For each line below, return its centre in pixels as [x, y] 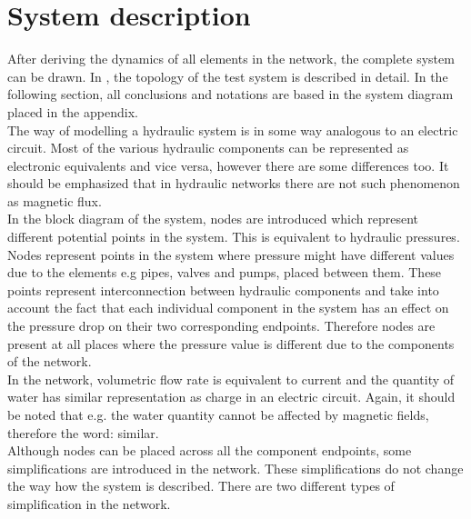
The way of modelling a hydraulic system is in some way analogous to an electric [233, 130]
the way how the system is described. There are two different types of [201, 486]
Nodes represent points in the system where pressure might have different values [231, 254]
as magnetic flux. [55, 200]
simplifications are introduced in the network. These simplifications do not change [235, 468]
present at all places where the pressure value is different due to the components [231, 343]
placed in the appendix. [73, 111]
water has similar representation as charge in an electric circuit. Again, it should [231, 397]
